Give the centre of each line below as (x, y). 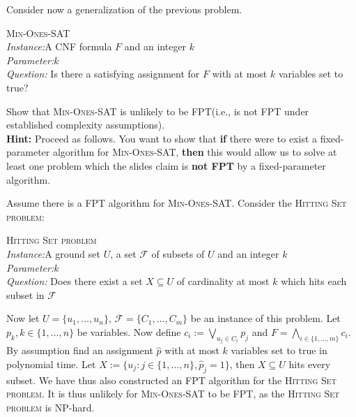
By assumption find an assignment (80, 350)
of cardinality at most (223, 281)
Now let (23, 318)
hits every (310, 364)
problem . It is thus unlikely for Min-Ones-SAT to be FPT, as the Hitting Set (173, 394)
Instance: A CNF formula (59, 46)
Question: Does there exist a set (75, 281)
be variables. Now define (129, 331)
